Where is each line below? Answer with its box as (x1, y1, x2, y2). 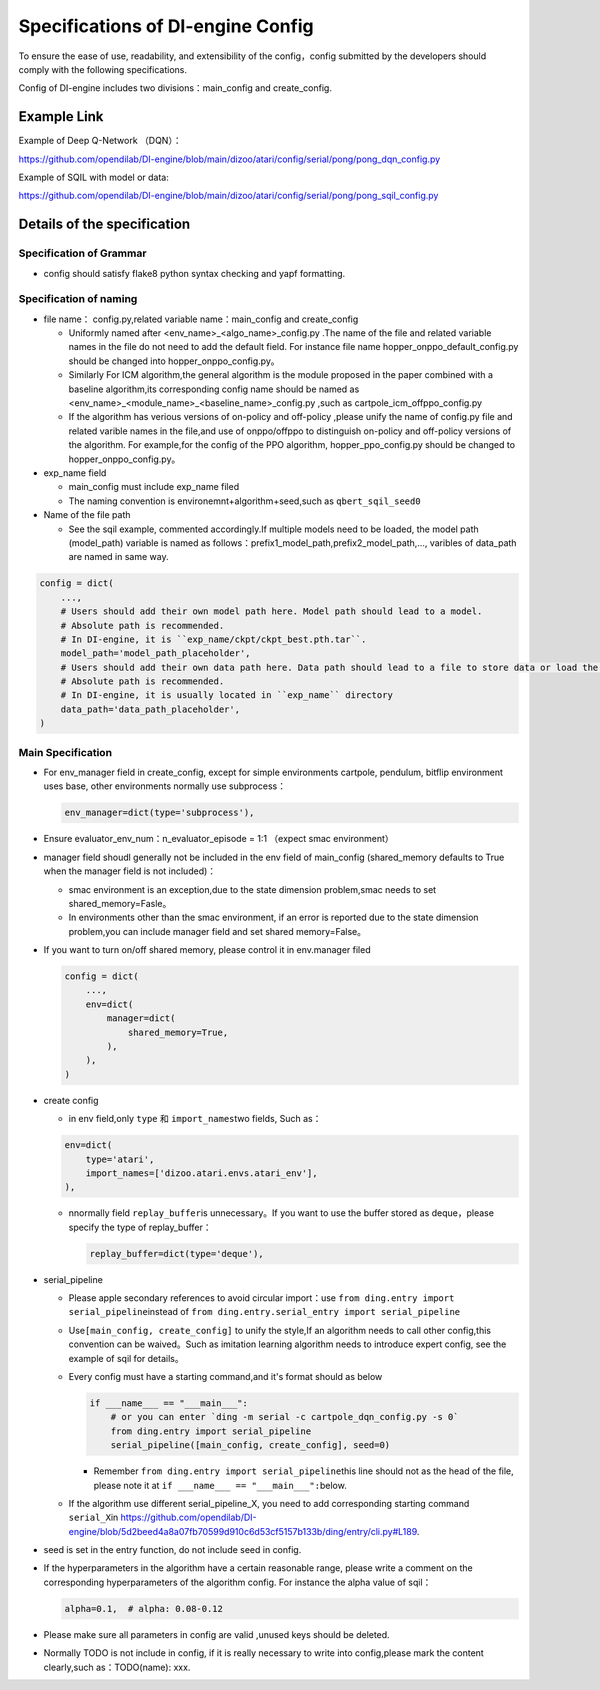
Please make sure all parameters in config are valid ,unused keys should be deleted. (43, 1628, 390, 1640)
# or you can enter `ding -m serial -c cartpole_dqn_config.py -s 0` (110, 1411, 459, 1423)
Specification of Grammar (18, 246, 147, 260)
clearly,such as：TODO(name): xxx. (43, 1661, 191, 1673)
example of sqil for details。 (68, 1352, 184, 1364)
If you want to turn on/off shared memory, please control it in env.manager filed (43, 944, 371, 956)
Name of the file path (43, 509, 131, 521)
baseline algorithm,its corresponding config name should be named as (68, 383, 360, 395)
